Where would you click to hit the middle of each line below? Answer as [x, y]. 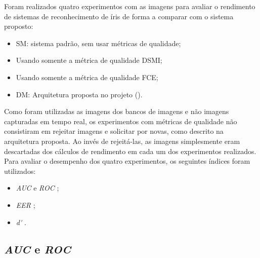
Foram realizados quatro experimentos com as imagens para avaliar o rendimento [130, 6]
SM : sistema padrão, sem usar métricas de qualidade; [98, 43]
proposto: [19, 26]
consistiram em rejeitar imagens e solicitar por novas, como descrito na [114, 131]
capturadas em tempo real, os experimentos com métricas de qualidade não [121, 121]
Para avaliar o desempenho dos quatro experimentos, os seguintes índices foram [127, 161]
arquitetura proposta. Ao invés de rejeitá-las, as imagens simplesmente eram [122, 141]
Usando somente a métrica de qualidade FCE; [87, 77]
